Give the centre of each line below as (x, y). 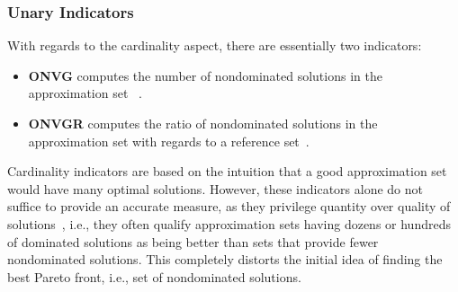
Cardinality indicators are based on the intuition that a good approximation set (227, 171)
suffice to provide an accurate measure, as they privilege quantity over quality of (229, 206)
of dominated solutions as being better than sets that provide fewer (193, 241)
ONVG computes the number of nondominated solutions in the (205, 75)
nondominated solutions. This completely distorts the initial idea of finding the (225, 259)
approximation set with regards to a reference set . (169, 141)
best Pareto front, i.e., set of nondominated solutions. (154, 276)
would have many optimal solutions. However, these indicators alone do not (215, 188)
